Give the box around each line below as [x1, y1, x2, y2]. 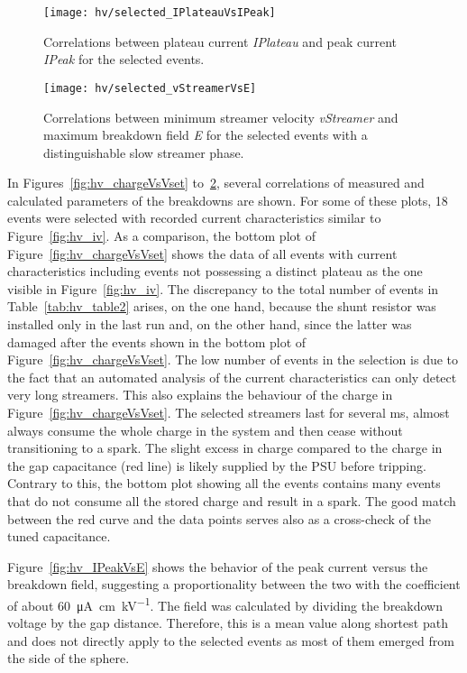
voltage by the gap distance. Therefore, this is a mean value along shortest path [7, 613, 448, 632]
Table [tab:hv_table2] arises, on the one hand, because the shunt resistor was [7, 297, 436, 316]
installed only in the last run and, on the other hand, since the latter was [7, 315, 412, 334]
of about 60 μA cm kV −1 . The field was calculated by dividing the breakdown [7, 593, 444, 614]
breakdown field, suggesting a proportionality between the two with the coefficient [7, 575, 461, 594]
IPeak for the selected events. [43, 50, 205, 69]
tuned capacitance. [7, 527, 111, 546]
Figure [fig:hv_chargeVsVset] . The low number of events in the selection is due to [7, 350, 459, 369]
